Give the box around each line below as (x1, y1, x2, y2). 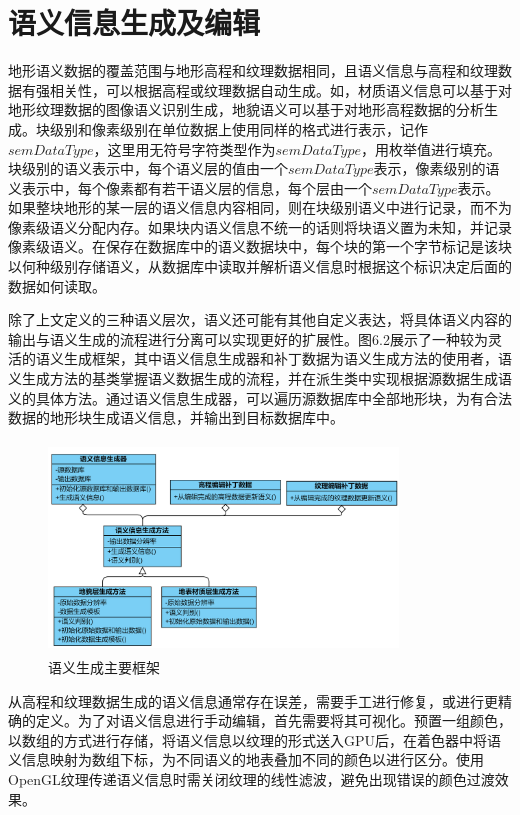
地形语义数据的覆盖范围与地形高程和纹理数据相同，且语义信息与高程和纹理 (8, 60, 498, 81)
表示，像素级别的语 (373, 158, 500, 179)
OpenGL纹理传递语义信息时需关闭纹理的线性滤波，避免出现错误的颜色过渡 (8, 769, 495, 790)
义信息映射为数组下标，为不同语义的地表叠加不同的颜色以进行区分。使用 (8, 749, 484, 770)
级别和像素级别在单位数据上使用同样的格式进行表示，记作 (49, 118, 428, 139)
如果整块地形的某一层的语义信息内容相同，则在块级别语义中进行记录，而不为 (8, 197, 512, 218)
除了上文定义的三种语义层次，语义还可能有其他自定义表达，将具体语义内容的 (8, 309, 512, 330)
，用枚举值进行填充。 (361, 138, 502, 159)
